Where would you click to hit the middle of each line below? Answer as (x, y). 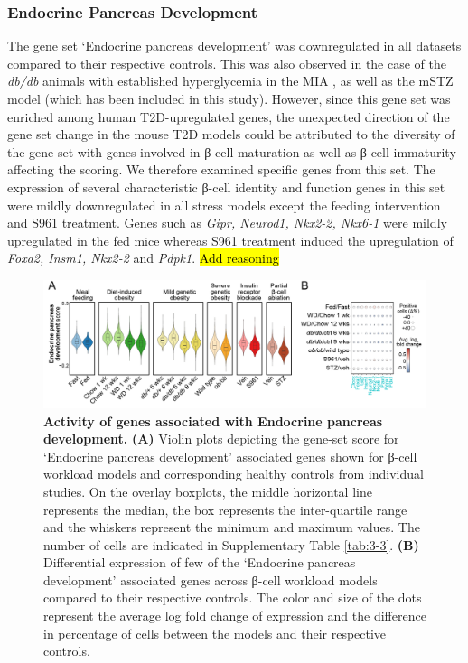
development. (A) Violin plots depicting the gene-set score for (221, 439)
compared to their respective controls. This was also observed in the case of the (227, 63)
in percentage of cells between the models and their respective (215, 633)
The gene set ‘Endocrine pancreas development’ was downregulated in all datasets (234, 46)
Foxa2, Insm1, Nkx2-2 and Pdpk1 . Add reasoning (143, 258)
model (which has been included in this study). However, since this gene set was (229, 98)
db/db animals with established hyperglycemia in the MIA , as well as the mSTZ (230, 81)
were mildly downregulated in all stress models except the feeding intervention (224, 205)
